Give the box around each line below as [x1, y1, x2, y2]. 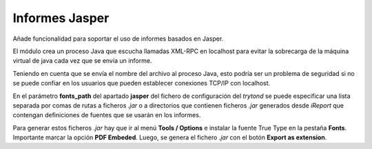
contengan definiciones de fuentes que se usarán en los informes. [12, 111, 201, 119]
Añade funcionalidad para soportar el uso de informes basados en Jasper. [12, 34, 224, 43]
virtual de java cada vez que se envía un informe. [12, 57, 152, 65]
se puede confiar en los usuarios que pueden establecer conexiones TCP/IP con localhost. [12, 79, 271, 88]
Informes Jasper [12, 10, 110, 26]
